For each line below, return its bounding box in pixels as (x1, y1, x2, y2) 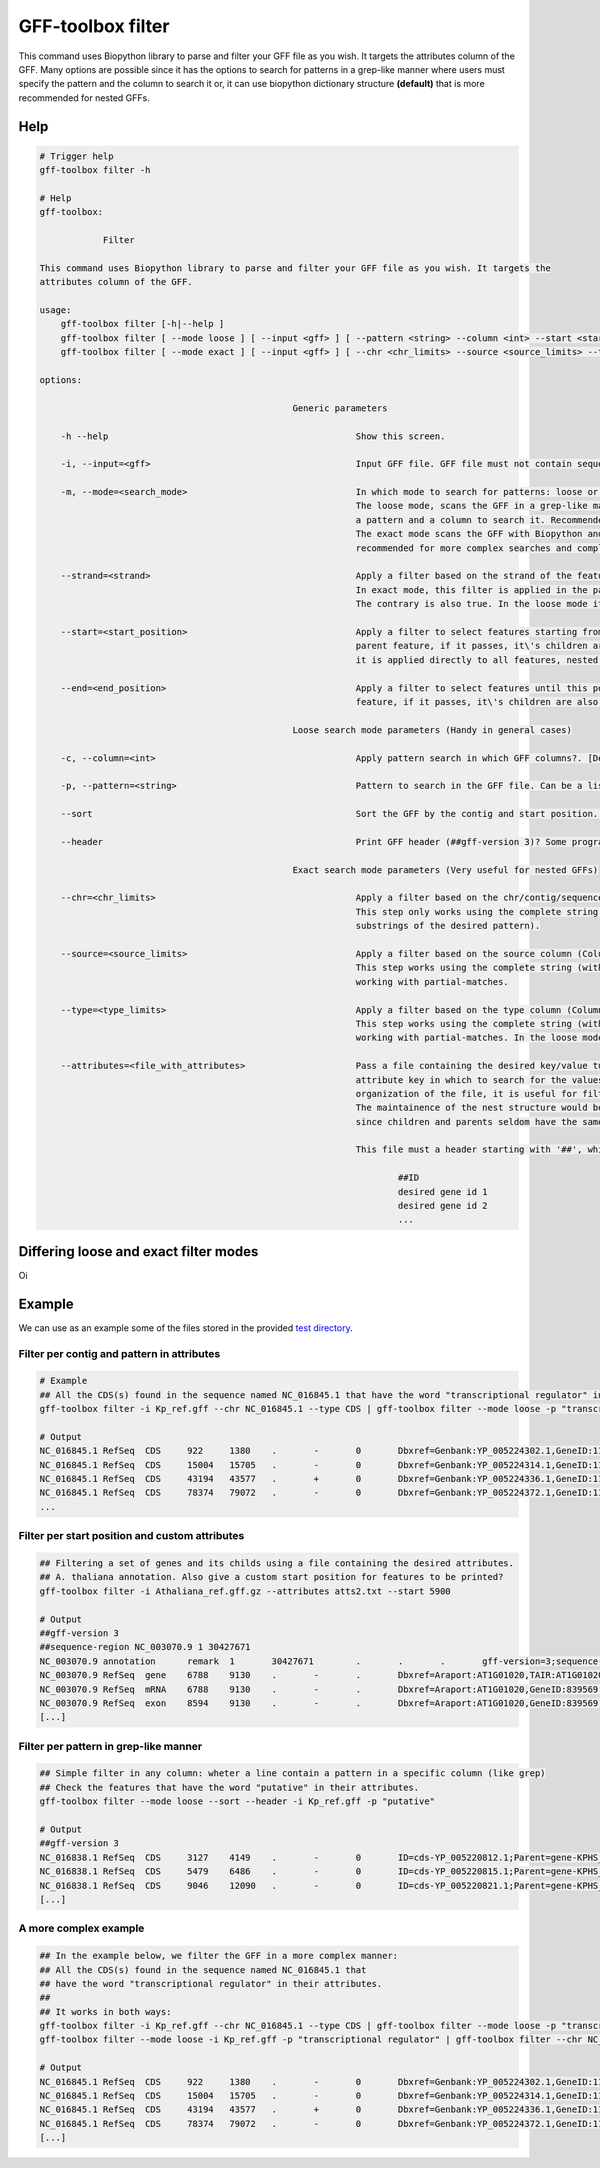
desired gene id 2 (397, 1200, 489, 1212)
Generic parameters (292, 402, 388, 414)
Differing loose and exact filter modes (18, 1243, 259, 1260)
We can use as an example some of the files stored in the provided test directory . (18, 1321, 354, 1334)
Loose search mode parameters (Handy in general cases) (292, 724, 572, 735)
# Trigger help (39, 150, 114, 162)
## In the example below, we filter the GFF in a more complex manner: (39, 1950, 399, 1962)
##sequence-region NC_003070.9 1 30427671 (39, 1641, 251, 1653)
